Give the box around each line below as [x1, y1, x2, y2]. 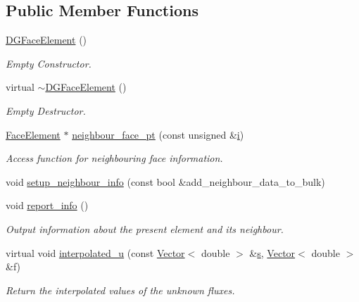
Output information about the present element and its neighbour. [6, 221, 284, 236]
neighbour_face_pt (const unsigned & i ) [72, 127, 244, 141]
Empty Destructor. [6, 103, 86, 118]
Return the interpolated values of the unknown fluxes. [6, 282, 235, 297]
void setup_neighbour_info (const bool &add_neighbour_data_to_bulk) [6, 174, 325, 189]
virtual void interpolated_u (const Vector [6, 245, 185, 260]
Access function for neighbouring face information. [6, 151, 223, 165]
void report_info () [6, 198, 89, 213]
